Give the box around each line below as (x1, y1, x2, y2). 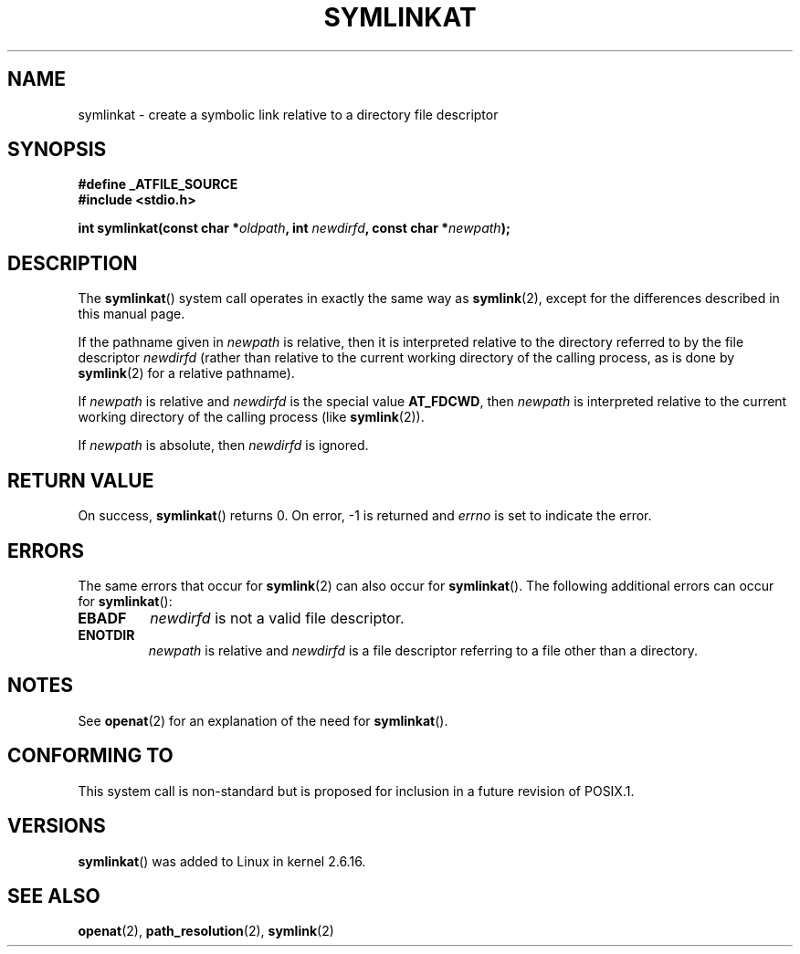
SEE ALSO (7, 884, 100, 907)
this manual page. (78, 306, 185, 322)
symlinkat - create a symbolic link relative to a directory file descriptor (78, 106, 499, 122)
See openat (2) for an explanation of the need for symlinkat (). (78, 712, 448, 729)
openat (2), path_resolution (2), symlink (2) (78, 923, 334, 939)
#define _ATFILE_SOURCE (78, 176, 238, 193)
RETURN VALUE (7, 468, 154, 492)
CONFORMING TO (7, 744, 174, 768)
